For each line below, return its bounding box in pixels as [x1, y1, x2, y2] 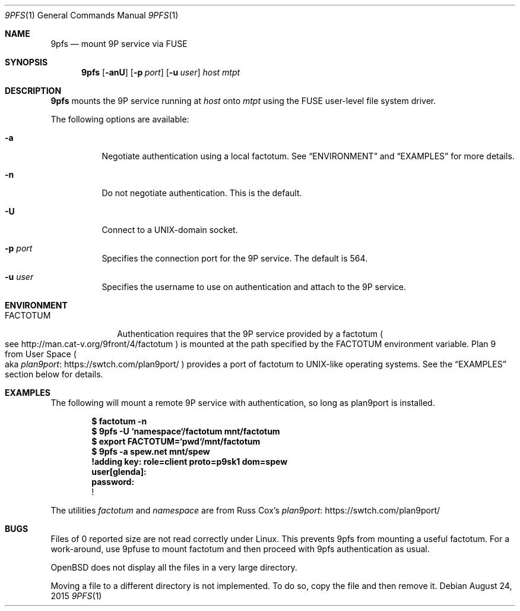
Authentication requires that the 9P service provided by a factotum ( [117, 329, 383, 339]
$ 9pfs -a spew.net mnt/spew [91, 446, 210, 456]
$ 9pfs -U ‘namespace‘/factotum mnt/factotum [91, 426, 280, 436]
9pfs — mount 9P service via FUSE [50, 39, 188, 49]
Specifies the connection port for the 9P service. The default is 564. [102, 253, 368, 263]
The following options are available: [50, 114, 189, 124]
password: [91, 477, 135, 487]
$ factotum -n [91, 416, 147, 426]
